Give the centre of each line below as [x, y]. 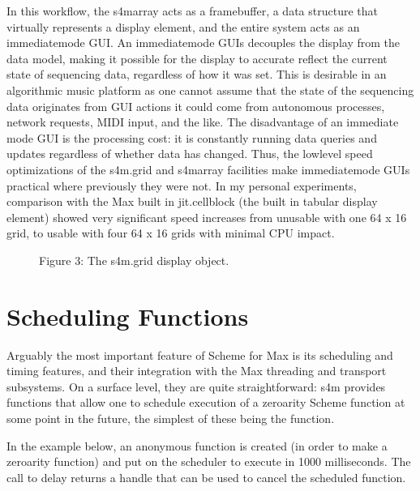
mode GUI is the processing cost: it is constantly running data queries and [192, 137]
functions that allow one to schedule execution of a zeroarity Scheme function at [206, 402]
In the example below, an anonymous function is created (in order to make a [197, 445]
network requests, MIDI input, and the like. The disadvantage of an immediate [203, 122]
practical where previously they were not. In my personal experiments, [182, 185]
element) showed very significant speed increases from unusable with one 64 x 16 [207, 217]
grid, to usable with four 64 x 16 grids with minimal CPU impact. [171, 233]
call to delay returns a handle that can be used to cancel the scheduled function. [206, 477]
